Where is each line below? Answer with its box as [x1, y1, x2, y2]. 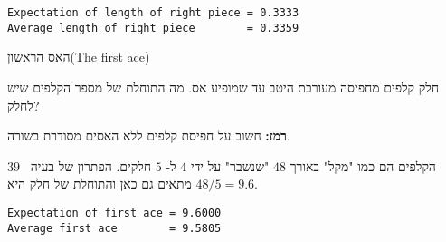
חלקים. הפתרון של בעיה [30, 156, 152, 175]
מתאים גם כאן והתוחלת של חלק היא [7, 174, 192, 193]
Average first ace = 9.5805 [7, 221, 222, 235]
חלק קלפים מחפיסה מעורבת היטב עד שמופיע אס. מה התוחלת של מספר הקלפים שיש [7, 77, 440, 96]
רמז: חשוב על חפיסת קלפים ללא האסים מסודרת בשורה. [7, 126, 290, 145]
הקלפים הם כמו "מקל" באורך [289, 156, 436, 175]
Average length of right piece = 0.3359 [7, 21, 299, 34]
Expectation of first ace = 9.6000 [7, 206, 222, 219]
